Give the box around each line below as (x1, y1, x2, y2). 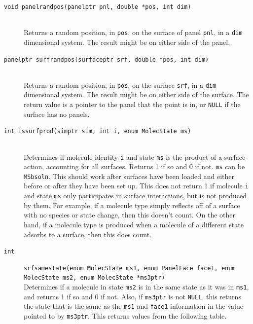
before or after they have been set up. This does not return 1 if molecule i (24, 180, 249, 191)
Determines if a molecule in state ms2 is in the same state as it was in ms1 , (24, 282, 249, 292)
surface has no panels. (24, 108, 90, 119)
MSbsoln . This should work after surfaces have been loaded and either (24, 171, 235, 181)
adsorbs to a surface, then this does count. (24, 229, 152, 239)
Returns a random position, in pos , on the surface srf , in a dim (24, 79, 217, 90)
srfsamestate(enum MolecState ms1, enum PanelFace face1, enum (24, 264, 236, 272)
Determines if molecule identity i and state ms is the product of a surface (24, 151, 246, 162)
